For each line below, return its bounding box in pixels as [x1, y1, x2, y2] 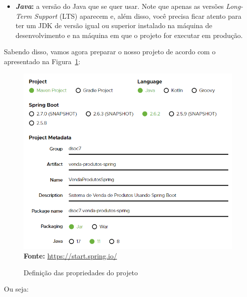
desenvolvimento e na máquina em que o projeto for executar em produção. [15, 30, 243, 40]
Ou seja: [4, 284, 29, 294]
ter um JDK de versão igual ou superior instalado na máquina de [15, 20, 213, 31]
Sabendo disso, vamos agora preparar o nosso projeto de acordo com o [4, 46, 216, 57]
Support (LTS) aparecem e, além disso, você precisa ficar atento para [34, 10, 242, 21]
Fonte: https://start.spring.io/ [24, 251, 117, 261]
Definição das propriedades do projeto [24, 267, 138, 277]
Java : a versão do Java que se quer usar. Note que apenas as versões [15, 1, 224, 11]
